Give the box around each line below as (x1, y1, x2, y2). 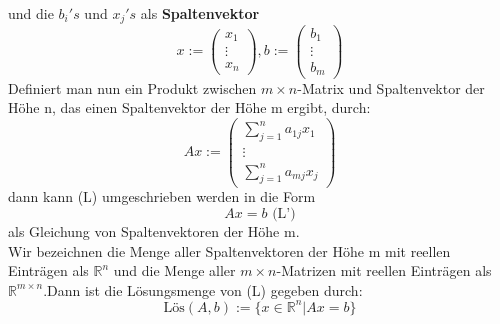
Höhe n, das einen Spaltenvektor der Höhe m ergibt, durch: (8, 97, 371, 118)
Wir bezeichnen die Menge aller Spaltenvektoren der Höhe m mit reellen (8, 240, 451, 261)
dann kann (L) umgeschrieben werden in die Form (8, 186, 316, 207)
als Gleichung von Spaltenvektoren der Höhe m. (8, 221, 300, 242)
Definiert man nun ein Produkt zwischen (8, 77, 257, 98)
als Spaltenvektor (140, 3, 260, 23)
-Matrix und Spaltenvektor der (297, 77, 485, 98)
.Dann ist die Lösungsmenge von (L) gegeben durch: (43, 279, 363, 300)
